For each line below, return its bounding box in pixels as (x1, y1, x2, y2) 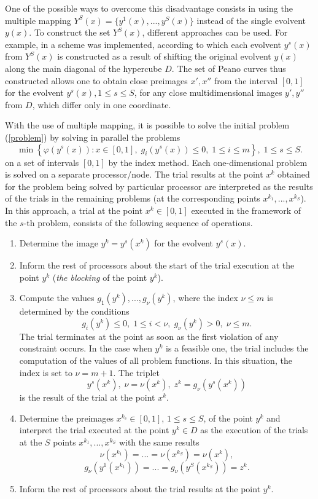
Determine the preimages (19, 411, 114, 424)
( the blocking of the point (52, 270, 147, 283)
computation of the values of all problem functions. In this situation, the (19, 354, 292, 367)
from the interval (214, 74, 278, 87)
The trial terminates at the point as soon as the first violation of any (19, 329, 279, 342)
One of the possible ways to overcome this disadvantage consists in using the (5, 2, 293, 14)
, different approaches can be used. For (142, 26, 288, 39)
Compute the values (19, 291, 95, 304)
